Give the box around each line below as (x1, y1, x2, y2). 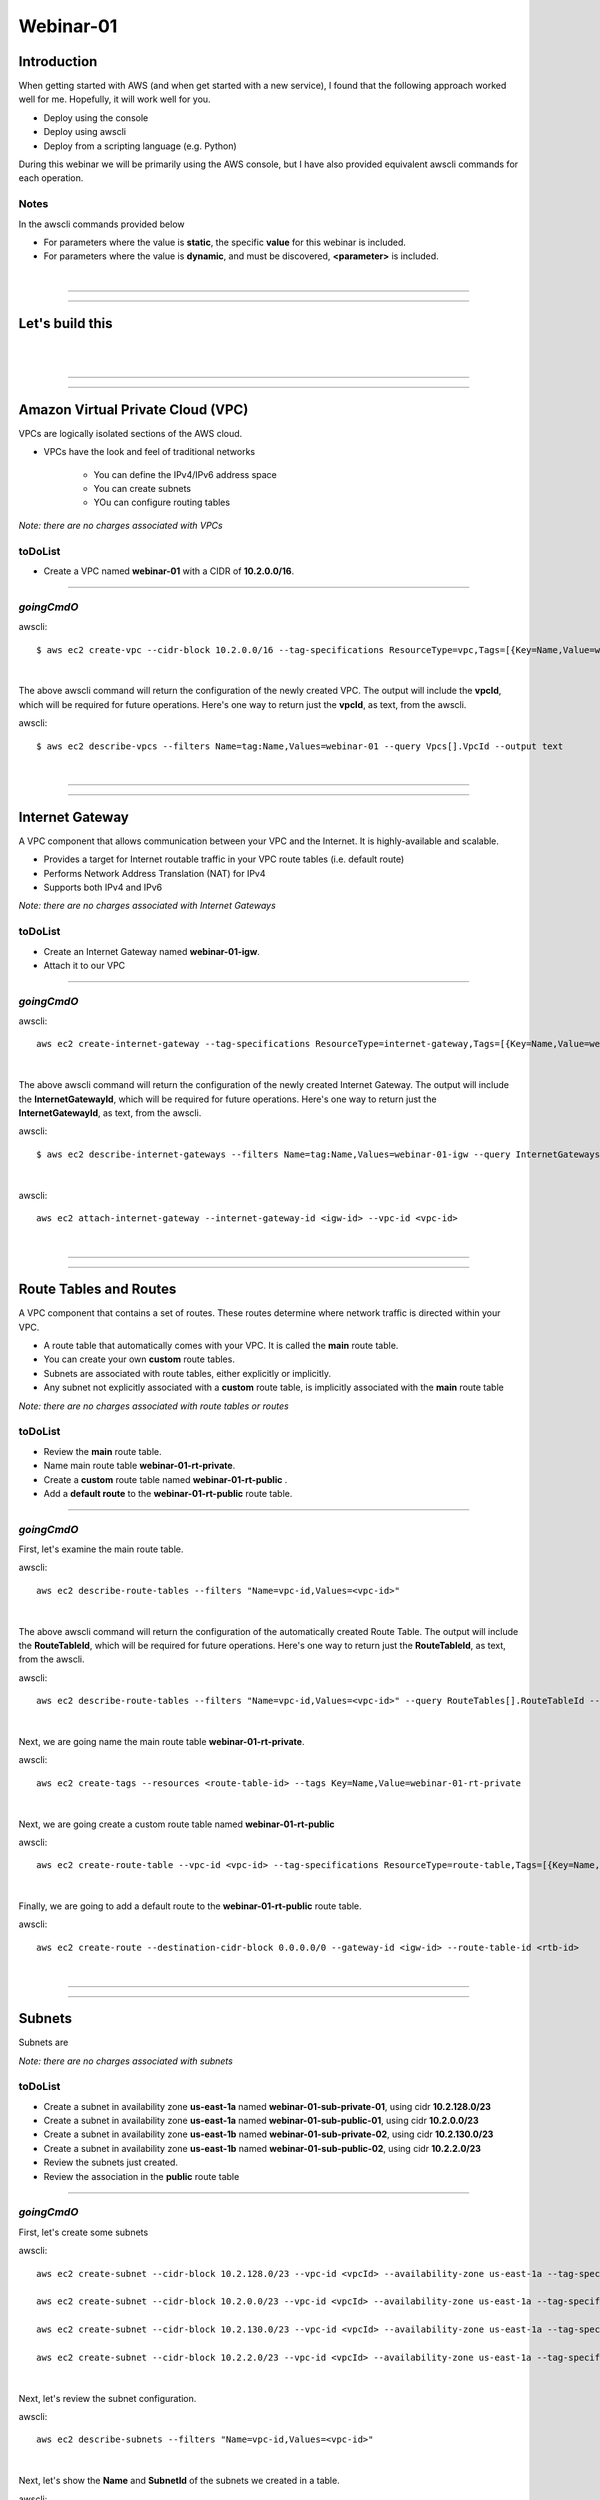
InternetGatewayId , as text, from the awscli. (18, 1106, 202, 1119)
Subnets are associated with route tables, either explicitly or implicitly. (43, 1367, 332, 1379)
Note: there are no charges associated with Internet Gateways (18, 900, 277, 912)
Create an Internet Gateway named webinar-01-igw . (43, 945, 260, 957)
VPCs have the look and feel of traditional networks (43, 446, 256, 458)
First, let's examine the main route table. (18, 1543, 184, 1555)
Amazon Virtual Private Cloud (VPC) (18, 401, 249, 418)
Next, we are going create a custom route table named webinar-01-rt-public (18, 1818, 335, 1830)
